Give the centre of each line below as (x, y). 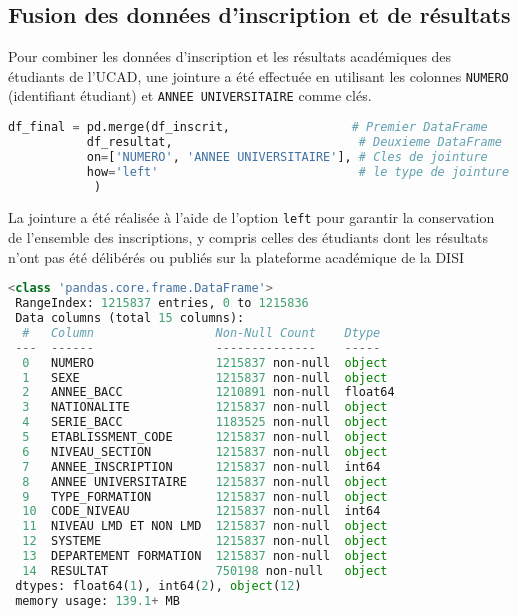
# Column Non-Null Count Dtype (201, 332)
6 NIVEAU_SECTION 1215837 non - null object (205, 451)
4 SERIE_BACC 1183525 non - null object (205, 422)
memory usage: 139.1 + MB (97, 600)
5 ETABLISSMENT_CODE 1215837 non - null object (205, 437)
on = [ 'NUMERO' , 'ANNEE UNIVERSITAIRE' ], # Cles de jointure (287, 156)
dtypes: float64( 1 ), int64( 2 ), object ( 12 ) (158, 585)
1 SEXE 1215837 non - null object (205, 377)
